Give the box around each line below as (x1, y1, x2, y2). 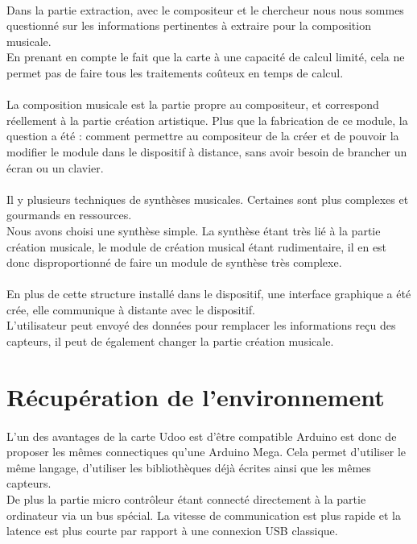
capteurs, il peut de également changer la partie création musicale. (6, 333, 334, 350)
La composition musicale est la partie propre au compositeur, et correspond (6, 96, 379, 113)
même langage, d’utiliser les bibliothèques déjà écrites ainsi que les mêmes (6, 459, 371, 475)
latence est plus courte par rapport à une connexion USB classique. (6, 522, 338, 539)
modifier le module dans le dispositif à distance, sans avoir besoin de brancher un (6, 143, 407, 160)
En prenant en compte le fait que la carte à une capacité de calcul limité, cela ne (6, 48, 405, 65)
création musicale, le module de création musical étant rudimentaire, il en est (6, 238, 387, 255)
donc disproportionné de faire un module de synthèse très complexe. (6, 254, 342, 271)
